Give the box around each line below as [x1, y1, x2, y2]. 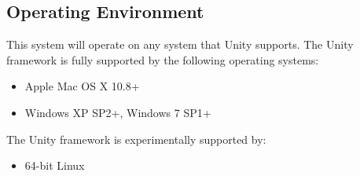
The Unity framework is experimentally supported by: [6, 130, 266, 147]
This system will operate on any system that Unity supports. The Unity [6, 36, 354, 53]
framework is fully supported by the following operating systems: [6, 51, 319, 68]
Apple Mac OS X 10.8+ [24, 78, 140, 94]
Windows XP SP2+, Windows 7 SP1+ [24, 104, 211, 120]
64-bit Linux [24, 157, 85, 174]
